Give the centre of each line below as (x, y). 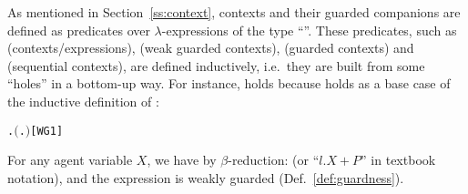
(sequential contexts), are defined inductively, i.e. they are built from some (216, 65)
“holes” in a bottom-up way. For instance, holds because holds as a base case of (229, 83)
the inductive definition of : (83, 101)
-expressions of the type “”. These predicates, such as (309, 30)
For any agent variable (70, 160)
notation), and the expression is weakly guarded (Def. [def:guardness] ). (206, 177)
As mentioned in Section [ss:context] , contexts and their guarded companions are (234, 12)
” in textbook (398, 160)
